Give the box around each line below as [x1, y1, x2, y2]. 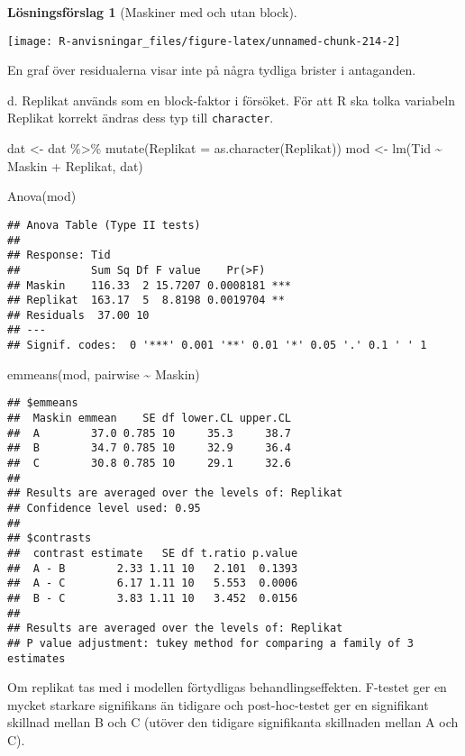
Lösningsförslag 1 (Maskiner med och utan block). [7, 3, 297, 21]
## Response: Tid [7, 249, 111, 262]
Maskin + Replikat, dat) [7, 156, 143, 175]
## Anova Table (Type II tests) [7, 218, 201, 232]
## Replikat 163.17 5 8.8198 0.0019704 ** [7, 294, 285, 307]
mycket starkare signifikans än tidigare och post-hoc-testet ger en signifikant [7, 695, 429, 714]
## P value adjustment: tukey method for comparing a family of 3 [7, 636, 415, 650]
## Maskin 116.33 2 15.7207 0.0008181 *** [7, 278, 291, 292]
